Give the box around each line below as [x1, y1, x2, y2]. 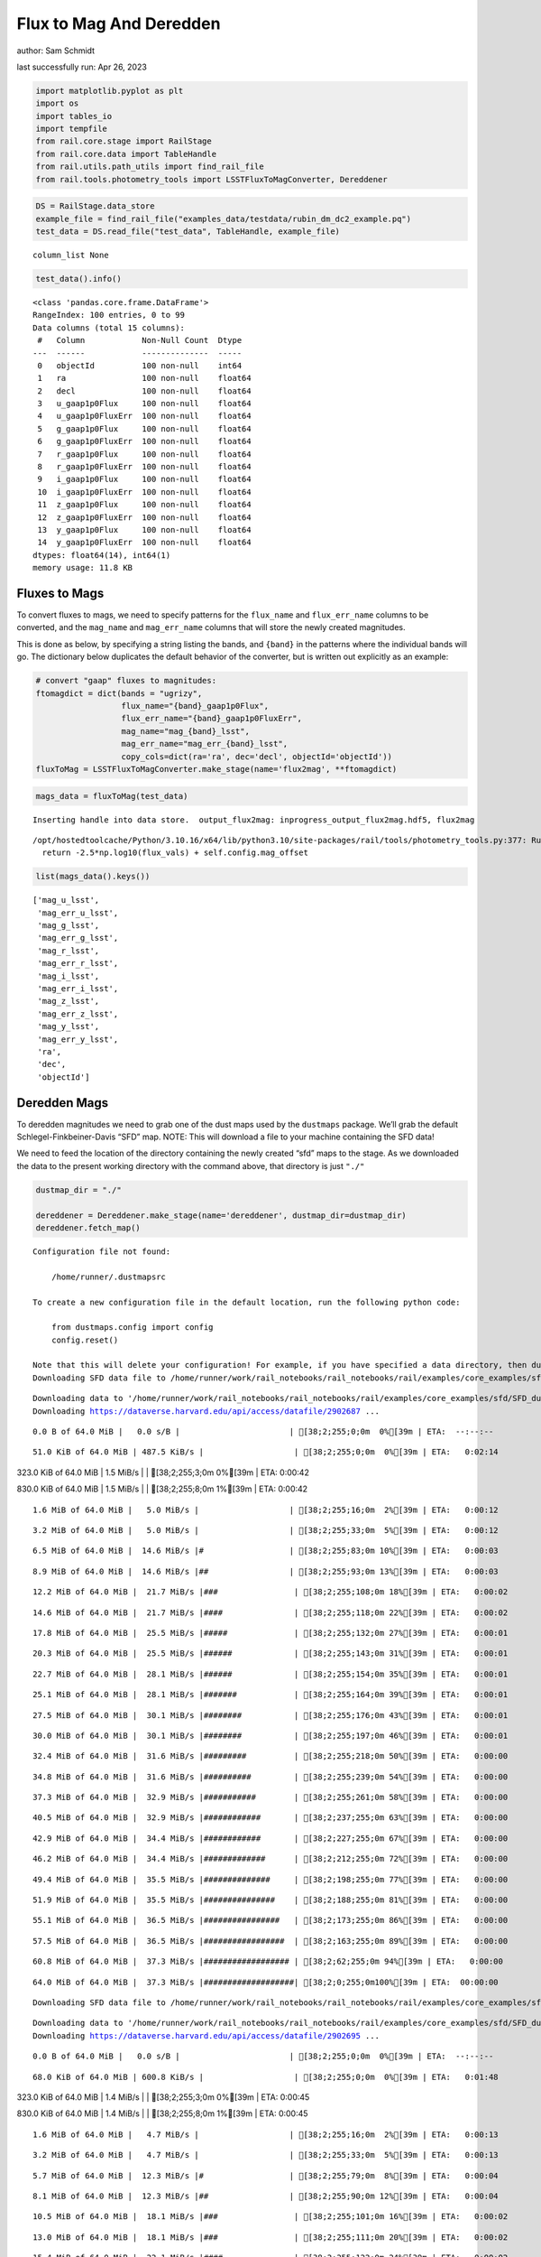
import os [35, 98, 79, 108]
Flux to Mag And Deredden [16, 14, 221, 33]
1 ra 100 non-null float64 [37, 373, 252, 384]
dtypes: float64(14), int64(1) [32, 550, 171, 560]
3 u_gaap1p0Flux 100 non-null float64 [37, 398, 252, 409]
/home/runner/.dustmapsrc [50, 1271, 167, 1282]
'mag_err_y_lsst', [37, 1034, 119, 1045]
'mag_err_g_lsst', [37, 933, 119, 943]
